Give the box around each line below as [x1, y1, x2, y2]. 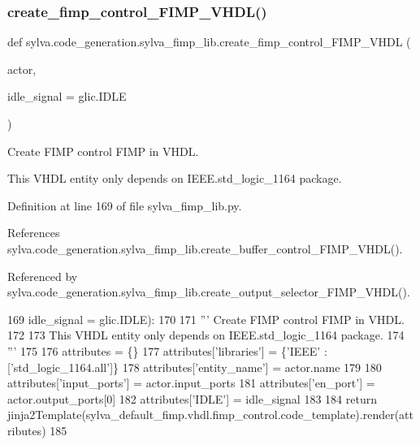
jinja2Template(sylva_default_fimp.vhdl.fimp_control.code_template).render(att [7, 406, 414, 423]
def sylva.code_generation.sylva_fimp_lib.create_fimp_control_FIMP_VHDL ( [7, 33, 411, 50]
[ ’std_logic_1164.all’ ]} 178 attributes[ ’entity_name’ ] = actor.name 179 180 [7, 358, 382, 375]
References [7, 224, 60, 241]
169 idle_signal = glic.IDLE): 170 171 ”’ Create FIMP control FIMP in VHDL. [7, 310, 405, 327]
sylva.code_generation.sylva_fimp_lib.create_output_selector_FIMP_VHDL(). [7, 283, 410, 300]
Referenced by [7, 267, 78, 284]
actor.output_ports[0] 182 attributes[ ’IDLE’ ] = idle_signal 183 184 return [7, 390, 377, 407]
